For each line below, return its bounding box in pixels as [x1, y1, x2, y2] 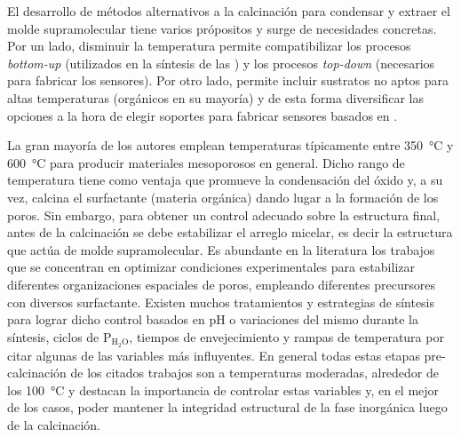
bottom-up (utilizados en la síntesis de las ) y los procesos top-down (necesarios [7, 53, 435, 72]
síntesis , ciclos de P [7, 327, 112, 346]
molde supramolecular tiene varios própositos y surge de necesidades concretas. [7, 19, 437, 37]
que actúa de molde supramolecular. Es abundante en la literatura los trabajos [7, 240, 435, 258]
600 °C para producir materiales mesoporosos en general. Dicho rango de [7, 153, 405, 171]
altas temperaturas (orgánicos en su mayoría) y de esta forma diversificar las [7, 88, 424, 107]
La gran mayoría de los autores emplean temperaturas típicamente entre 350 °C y [7, 136, 454, 155]
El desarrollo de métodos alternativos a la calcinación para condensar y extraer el [7, 2, 450, 20]
